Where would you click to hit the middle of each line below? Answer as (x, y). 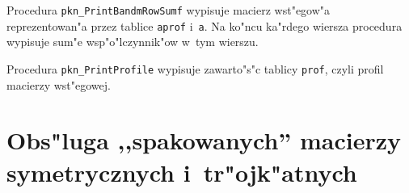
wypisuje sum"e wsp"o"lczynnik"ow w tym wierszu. (133, 42)
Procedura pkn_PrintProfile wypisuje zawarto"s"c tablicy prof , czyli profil (195, 68)
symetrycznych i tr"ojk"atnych (182, 172)
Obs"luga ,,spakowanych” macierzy (204, 140)
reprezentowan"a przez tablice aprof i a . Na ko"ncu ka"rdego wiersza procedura (204, 25)
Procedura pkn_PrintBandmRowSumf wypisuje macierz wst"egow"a (169, 10)
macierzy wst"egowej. (59, 84)
